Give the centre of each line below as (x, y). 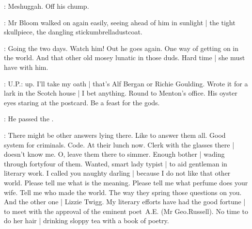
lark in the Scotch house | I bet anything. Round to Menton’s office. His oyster (121, 93)
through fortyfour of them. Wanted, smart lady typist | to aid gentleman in (116, 163)
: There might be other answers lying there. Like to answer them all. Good (115, 135)
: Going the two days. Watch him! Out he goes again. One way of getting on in (121, 48)
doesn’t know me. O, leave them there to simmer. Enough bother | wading (114, 154)
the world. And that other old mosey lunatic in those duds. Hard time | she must (125, 57)
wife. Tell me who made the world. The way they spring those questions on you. (123, 192)
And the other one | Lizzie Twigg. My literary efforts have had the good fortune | (125, 202)
